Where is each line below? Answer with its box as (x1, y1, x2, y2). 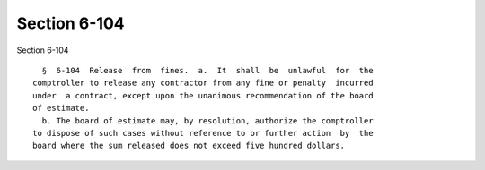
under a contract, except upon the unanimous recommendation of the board (32, 90, 374, 100)
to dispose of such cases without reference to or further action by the (32, 128, 374, 138)
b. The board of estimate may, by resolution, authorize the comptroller (41, 115, 374, 125)
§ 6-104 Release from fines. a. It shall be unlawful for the (41, 65, 374, 75)
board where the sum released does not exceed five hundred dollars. (32, 140, 346, 151)
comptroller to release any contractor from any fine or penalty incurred (32, 78, 374, 89)
